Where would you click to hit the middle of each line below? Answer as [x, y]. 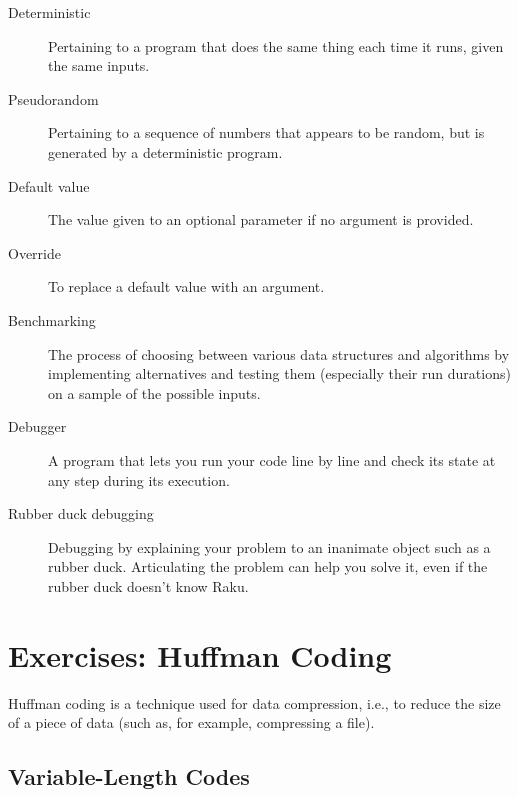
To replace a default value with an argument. [186, 286]
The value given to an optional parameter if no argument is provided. [261, 219]
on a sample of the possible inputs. [154, 392]
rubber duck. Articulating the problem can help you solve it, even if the [268, 566]
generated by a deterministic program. [165, 151]
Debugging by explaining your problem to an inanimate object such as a [269, 546]
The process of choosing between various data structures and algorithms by [279, 353]
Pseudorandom [53, 98]
